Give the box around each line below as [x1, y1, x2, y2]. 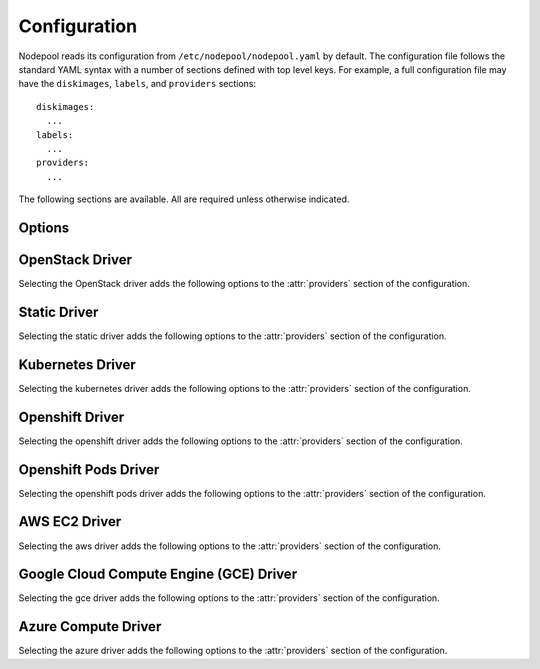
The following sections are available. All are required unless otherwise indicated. [18, 193, 350, 205]
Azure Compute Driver [18, 618, 162, 635]
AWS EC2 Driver [18, 513, 122, 530]
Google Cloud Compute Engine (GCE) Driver [18, 566, 298, 583]
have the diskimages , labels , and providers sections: [18, 78, 257, 90]
